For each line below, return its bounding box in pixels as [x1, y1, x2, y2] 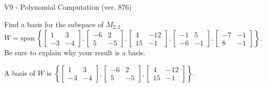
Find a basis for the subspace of [4, 18, 104, 29]
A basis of [4, 67, 35, 78]
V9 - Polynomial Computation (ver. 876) [4, 2, 132, 12]
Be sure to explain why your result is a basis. [4, 47, 146, 58]
